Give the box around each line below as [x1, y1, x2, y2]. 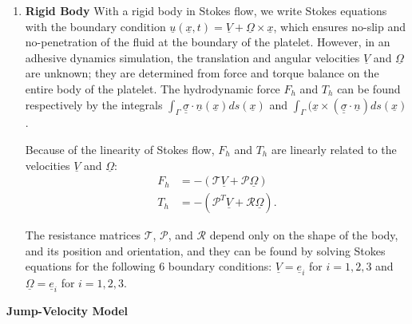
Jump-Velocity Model [6, 302, 129, 319]
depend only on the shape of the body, [209, 227, 398, 243]
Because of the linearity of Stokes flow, [25, 140, 215, 157]
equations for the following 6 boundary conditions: [25, 258, 272, 275]
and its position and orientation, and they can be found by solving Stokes [25, 242, 386, 259]
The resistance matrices [25, 227, 141, 243]
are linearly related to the [271, 140, 397, 157]
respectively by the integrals [25, 96, 163, 113]
